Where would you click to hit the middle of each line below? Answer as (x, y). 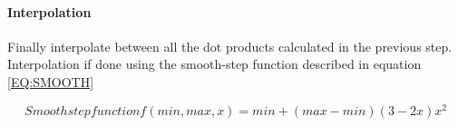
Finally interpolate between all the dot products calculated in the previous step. (230, 46)
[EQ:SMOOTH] (51, 81)
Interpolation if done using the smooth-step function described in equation (214, 64)
